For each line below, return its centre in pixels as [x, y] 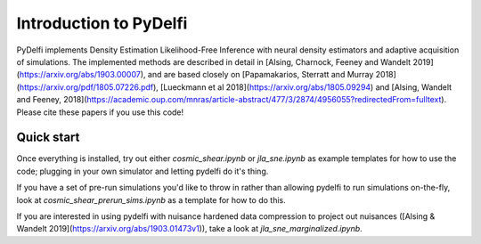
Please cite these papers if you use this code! [100, 112]
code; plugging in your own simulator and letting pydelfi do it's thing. [143, 171]
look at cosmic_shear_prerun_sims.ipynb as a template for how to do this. [151, 199]
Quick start [48, 138]
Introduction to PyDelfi [102, 23]
